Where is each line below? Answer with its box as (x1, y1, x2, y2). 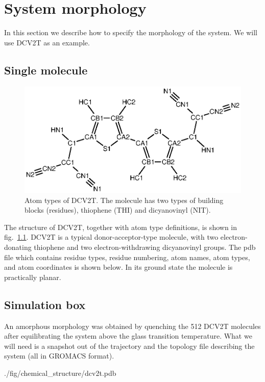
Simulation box (4, 296, 86, 312)
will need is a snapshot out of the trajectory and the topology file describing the (4, 340, 255, 351)
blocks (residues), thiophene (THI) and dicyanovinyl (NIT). (25, 205, 211, 215)
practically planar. (4, 271, 61, 282)
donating (4, 241, 32, 252)
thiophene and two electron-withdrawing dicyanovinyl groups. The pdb (34, 241, 256, 252)
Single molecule (4, 62, 88, 78)
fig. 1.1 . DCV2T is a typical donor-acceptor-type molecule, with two (4, 232, 219, 242)
